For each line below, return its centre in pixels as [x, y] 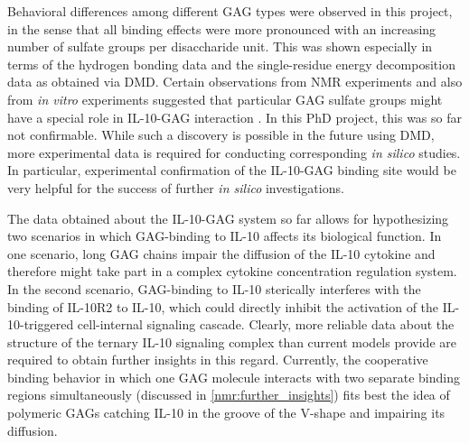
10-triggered [41, 324]
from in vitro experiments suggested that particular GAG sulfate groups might [225, 99]
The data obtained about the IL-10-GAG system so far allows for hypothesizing [228, 218]
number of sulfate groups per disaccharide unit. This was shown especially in [220, 46]
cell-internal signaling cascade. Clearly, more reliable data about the [266, 324]
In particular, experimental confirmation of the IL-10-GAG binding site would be [232, 170]
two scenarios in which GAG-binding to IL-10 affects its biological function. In [225, 236]
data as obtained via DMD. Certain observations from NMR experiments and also [235, 82]
